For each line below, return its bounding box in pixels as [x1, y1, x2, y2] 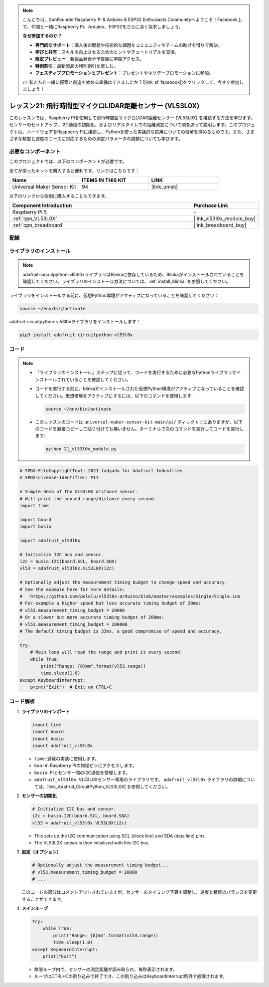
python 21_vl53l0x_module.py [45, 446, 117, 452]
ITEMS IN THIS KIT [81, 177, 127, 184]
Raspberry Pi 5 [12, 208, 47, 215]
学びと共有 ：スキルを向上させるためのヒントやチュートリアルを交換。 [35, 49, 179, 55]
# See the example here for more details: [19, 587, 125, 592]
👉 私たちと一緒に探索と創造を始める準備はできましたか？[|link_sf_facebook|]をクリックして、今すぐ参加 [22, 79, 240, 85]
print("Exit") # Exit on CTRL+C [30, 684, 112, 690]
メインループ [21, 905, 48, 911]
